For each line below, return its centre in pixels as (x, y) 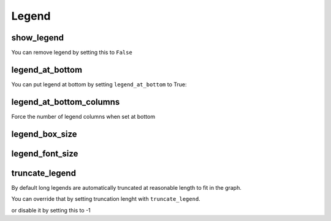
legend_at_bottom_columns (66, 102)
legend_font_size (45, 153)
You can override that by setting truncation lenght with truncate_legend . (106, 199)
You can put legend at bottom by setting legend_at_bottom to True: (99, 84)
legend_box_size (44, 134)
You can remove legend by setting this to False (72, 53)
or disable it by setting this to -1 (51, 210)
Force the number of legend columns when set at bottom (83, 116)
